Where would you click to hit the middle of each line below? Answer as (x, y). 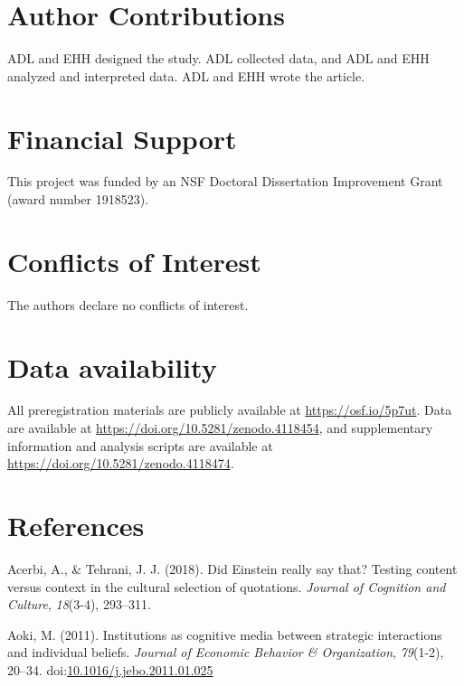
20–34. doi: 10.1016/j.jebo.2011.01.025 (110, 669)
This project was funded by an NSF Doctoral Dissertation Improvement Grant (225, 181)
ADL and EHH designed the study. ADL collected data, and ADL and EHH (218, 58)
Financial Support (122, 138)
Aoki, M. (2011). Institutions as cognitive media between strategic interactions (225, 634)
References (76, 526)
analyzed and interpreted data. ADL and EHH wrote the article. (186, 75)
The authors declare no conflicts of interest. (128, 304)
